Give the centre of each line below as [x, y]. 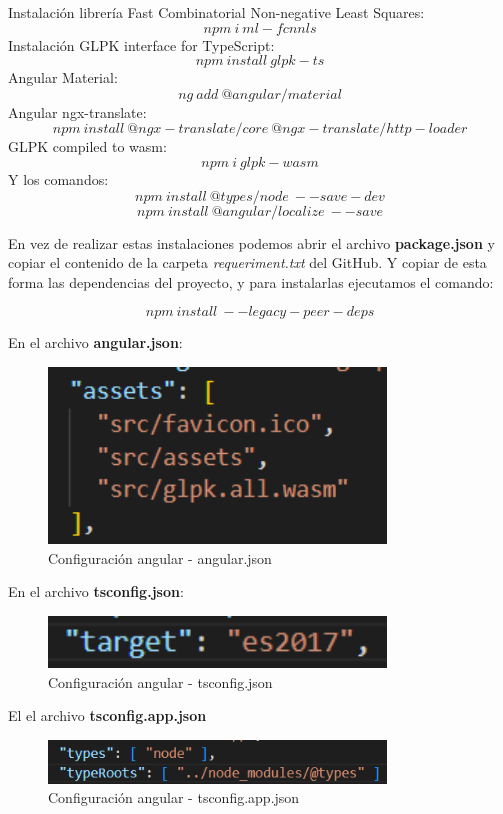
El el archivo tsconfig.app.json [107, 715]
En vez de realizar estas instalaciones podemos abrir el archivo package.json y [251, 242]
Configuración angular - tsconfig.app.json [174, 797]
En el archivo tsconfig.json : [96, 591]
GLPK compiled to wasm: [87, 146]
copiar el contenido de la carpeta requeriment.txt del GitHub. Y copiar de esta [247, 262]
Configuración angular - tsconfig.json [160, 681]
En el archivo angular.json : [95, 342]
